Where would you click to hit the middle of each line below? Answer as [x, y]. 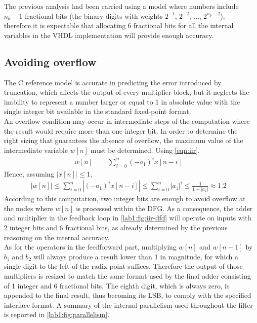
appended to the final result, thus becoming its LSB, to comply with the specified [128, 295]
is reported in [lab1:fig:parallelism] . [57, 314]
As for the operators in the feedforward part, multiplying [90, 247]
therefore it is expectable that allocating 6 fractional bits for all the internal [119, 25]
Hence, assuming [29, 173]
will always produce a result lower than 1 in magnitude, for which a [136, 256]
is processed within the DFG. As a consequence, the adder [164, 208]
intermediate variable [36, 150]
